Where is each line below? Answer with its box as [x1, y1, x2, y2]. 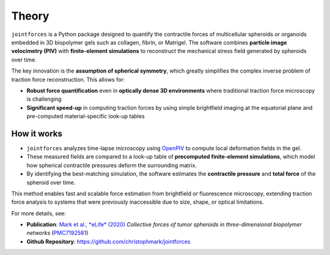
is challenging [26, 95, 62, 103]
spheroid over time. [26, 179, 76, 186]
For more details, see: [11, 209, 67, 217]
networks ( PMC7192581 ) [26, 229, 89, 237]
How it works [11, 128, 62, 138]
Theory [11, 9, 50, 23]
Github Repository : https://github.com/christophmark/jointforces [26, 238, 191, 245]
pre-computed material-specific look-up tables [26, 113, 145, 120]
